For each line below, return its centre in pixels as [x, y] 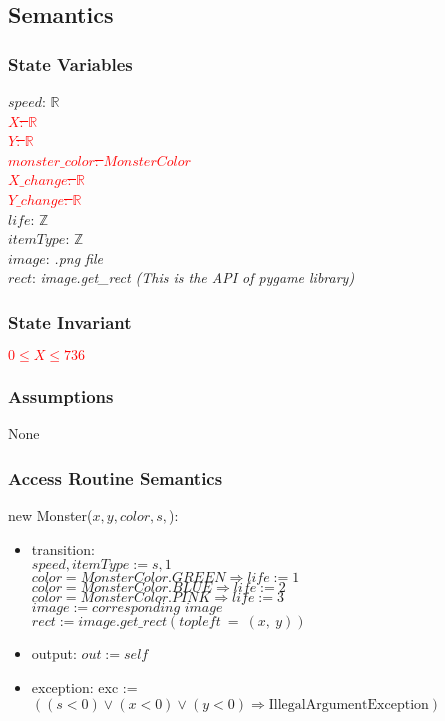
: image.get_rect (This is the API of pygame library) [193, 277]
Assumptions [61, 396]
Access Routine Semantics [115, 477]
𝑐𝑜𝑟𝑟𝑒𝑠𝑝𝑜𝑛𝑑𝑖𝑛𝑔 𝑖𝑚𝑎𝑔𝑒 [157, 608]
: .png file [74, 257]
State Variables [70, 63]
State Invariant [70, 321]
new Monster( [50, 515]
